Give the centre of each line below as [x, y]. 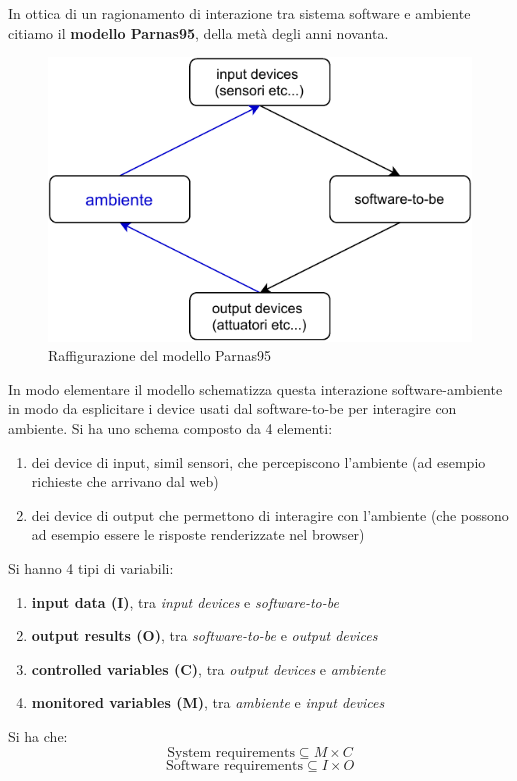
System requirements [231, 752]
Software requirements [234, 765]
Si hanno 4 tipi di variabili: [91, 568]
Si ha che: [38, 735]
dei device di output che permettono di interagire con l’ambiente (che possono [270, 514]
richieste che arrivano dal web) [125, 481]
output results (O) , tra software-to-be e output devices [204, 635]
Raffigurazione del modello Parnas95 [159, 355]
